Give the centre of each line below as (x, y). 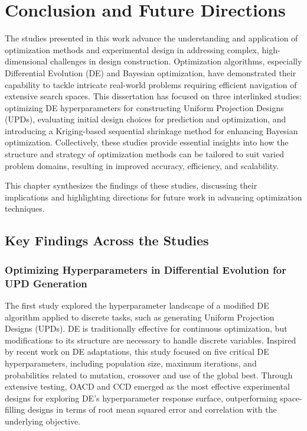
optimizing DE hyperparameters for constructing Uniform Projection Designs (144, 107)
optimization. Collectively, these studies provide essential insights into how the (147, 142)
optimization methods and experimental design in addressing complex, (132, 49)
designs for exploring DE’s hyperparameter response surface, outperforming (141, 398)
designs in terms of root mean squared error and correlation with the (152, 409)
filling (15, 409)
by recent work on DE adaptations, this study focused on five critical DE (137, 351)
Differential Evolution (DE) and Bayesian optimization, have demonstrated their (151, 72)
